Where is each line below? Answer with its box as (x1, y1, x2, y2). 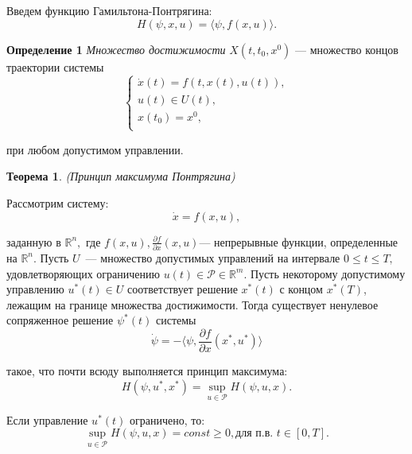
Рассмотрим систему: (6, 195, 109, 211)
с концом (279, 281, 323, 297)
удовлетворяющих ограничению (6, 265, 160, 281)
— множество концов (295, 41, 398, 57)
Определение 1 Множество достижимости (6, 41, 226, 57)
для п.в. (235, 428, 274, 440)
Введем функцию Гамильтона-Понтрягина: (6, 2, 212, 18)
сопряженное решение (6, 312, 114, 328)
